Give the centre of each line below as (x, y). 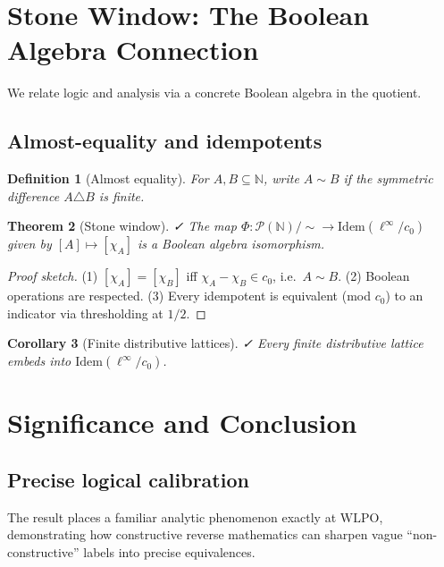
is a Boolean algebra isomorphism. (231, 244)
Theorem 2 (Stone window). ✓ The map (122, 226)
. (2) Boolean (374, 276)
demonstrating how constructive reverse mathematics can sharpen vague (205, 534)
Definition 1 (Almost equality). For (108, 178)
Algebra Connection (133, 50)
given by (29, 244)
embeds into (39, 361)
